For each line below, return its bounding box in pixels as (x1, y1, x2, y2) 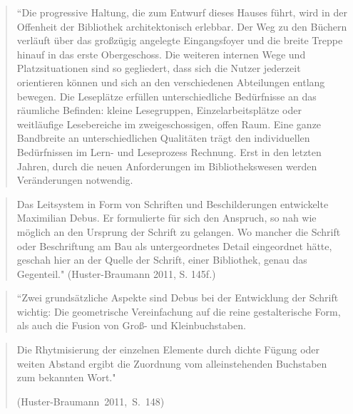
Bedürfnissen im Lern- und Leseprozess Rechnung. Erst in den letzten (16, 144, 322, 159)
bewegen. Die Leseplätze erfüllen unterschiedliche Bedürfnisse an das (16, 88, 317, 103)
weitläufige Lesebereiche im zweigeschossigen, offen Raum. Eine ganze (16, 116, 322, 131)
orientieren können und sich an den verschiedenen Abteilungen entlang (16, 74, 325, 89)
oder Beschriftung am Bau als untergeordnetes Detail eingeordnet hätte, (16, 238, 332, 253)
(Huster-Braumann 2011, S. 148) (16, 393, 165, 408)
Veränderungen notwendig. (16, 172, 133, 187)
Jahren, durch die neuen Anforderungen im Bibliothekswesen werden (16, 158, 317, 173)
